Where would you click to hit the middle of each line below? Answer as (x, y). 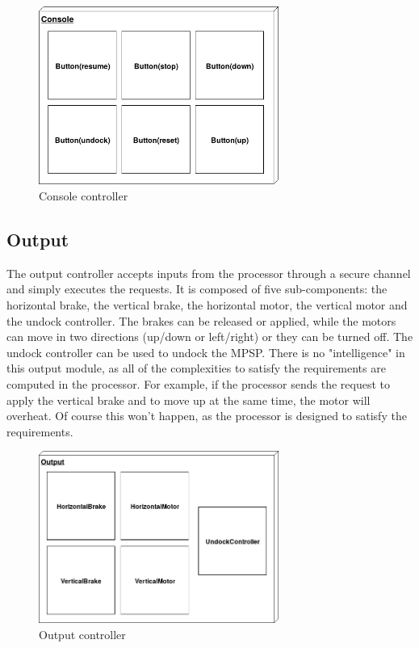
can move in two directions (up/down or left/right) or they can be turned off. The (210, 337)
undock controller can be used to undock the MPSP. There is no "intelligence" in (206, 352)
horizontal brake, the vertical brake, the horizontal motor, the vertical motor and (207, 305)
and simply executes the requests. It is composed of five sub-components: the (197, 289)
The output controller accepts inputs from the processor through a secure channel (209, 273)
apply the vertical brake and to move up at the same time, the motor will (189, 400)
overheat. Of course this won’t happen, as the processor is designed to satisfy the (207, 416)
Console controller (84, 196)
